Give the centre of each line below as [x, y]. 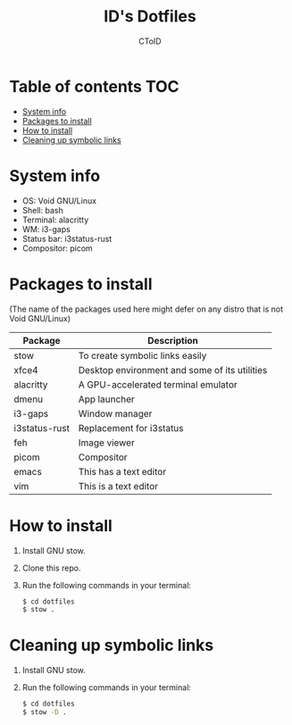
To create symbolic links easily [142, 355]
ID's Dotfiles [150, 17]
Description [173, 340]
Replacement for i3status [131, 428]
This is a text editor [118, 486]
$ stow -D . [44, 712]
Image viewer [107, 442]
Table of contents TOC [95, 86]
